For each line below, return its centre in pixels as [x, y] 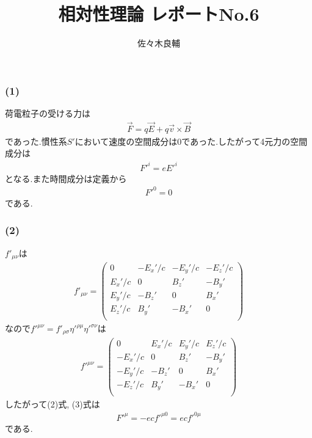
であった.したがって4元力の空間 [245, 141]
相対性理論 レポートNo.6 [159, 14]
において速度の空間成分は [126, 141]
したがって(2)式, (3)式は [53, 403]
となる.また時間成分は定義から [66, 178]
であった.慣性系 [36, 141]
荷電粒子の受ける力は [48, 113]
